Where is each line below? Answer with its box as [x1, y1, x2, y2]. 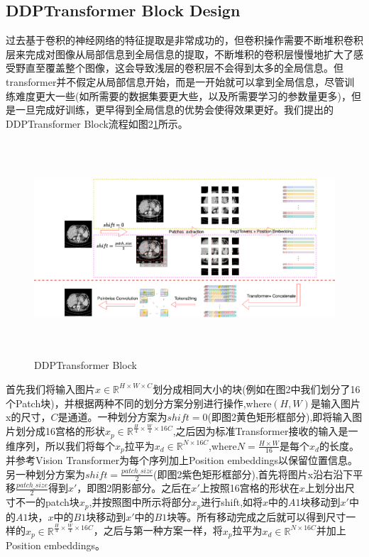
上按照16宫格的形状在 [199, 480, 299, 495]
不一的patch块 [15, 495, 79, 509]
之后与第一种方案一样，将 [103, 523, 223, 538]
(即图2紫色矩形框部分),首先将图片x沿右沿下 [153, 466, 353, 481]
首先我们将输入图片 [6, 381, 95, 396]
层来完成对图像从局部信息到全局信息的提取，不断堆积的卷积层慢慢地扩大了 [6, 46, 353, 61]
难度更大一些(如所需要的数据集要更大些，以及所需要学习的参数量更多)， [15, 88, 351, 103]
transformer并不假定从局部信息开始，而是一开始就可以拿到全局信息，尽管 [6, 74, 345, 89]
